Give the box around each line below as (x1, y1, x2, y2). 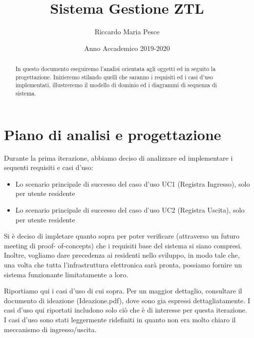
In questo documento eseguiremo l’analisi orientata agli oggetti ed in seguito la (15, 65, 216, 73)
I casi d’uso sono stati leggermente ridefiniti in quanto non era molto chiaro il (4, 314, 236, 324)
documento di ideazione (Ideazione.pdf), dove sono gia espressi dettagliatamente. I (4, 295, 250, 305)
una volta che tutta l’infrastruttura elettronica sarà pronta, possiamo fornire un (4, 260, 242, 270)
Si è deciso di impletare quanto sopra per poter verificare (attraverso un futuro (4, 231, 240, 241)
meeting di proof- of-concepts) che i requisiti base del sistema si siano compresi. (4, 240, 242, 250)
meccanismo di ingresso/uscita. (4, 324, 97, 334)
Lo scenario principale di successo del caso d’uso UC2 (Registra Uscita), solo (15, 205, 245, 215)
